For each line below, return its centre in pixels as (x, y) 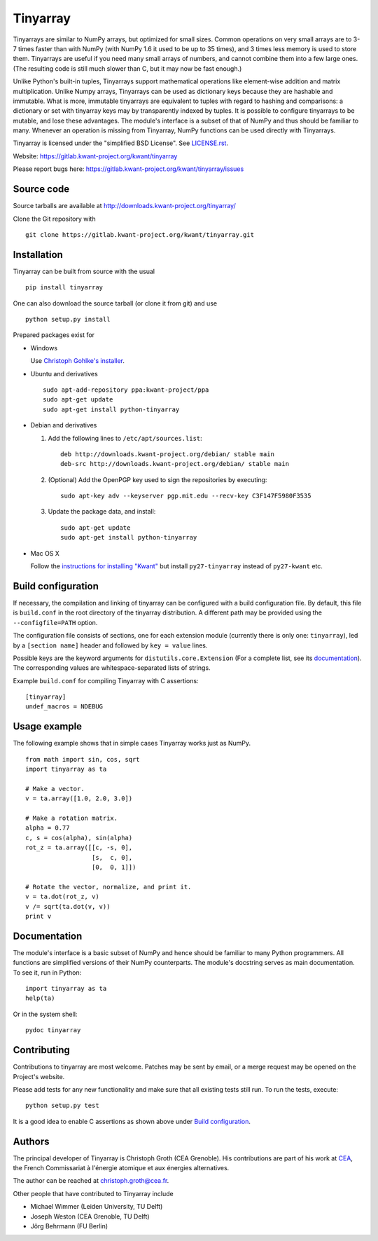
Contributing (41, 1050)
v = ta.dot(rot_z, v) (62, 897)
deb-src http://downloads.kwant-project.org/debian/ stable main (175, 464)
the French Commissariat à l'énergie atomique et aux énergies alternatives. (121, 1168)
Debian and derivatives (64, 425)
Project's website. (39, 1076)
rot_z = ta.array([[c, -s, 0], (79, 848)
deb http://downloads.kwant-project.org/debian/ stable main (167, 454)
